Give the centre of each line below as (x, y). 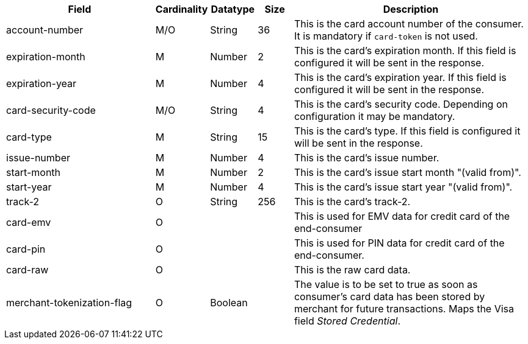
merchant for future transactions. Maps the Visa (404, 309)
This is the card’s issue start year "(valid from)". (403, 187)
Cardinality (182, 9)
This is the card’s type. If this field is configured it (407, 131)
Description (411, 9)
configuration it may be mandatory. (374, 116)
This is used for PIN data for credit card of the (399, 243)
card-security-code (51, 110)
